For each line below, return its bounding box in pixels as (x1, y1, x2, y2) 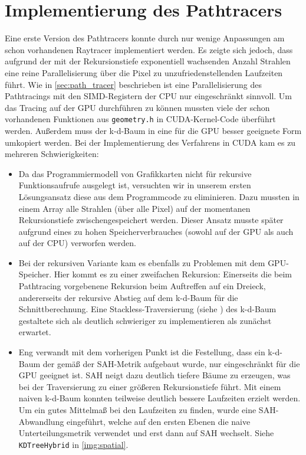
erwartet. (18, 326, 51, 338)
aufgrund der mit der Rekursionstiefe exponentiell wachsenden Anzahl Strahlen (5, 55, 291, 67)
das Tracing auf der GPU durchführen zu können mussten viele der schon (5, 101, 270, 113)
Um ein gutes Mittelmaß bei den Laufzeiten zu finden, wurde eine (18, 404, 256, 415)
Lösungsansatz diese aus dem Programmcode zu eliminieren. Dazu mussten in (18, 190, 300, 202)
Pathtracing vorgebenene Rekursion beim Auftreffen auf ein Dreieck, (18, 280, 266, 292)
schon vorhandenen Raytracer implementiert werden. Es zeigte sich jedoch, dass (5, 43, 293, 55)
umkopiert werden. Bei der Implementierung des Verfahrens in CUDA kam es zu (5, 136, 296, 148)
